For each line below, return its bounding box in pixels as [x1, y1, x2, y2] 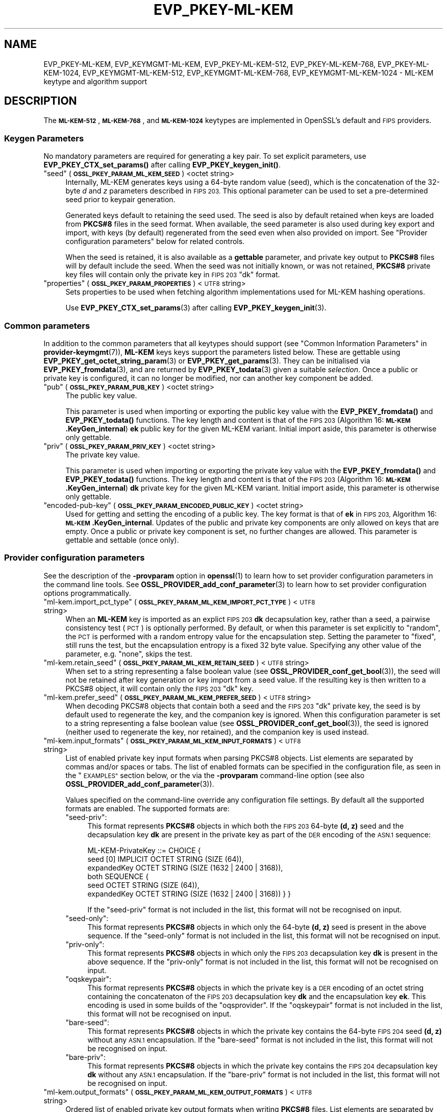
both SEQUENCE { [87, 872, 149, 881]
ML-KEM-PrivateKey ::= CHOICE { [87, 845, 201, 855]
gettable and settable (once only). [65, 535, 179, 544]
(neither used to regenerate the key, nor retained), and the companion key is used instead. [65, 727, 369, 736]
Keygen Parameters [4, 133, 84, 143]
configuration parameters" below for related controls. [65, 237, 245, 246]
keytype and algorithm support [43, 77, 147, 86]
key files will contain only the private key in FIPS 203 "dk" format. [65, 270, 280, 279]
